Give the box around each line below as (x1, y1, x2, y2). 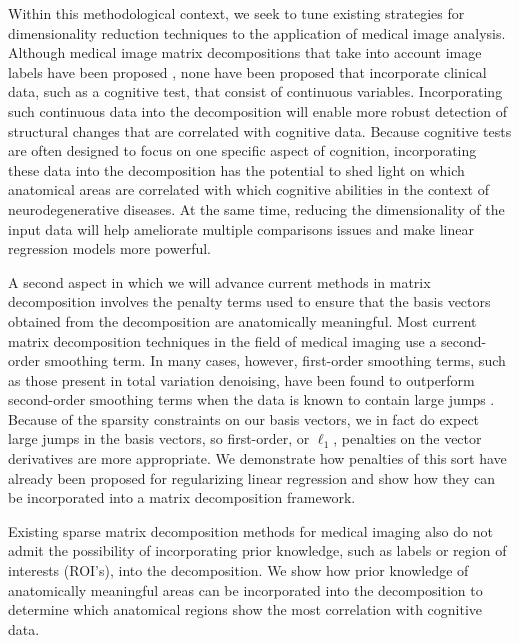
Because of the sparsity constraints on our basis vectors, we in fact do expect (8, 408, 480, 429)
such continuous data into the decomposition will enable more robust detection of (8, 100, 507, 121)
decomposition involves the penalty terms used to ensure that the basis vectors (8, 291, 491, 312)
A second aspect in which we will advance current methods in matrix (8, 271, 431, 292)
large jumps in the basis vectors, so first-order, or (8, 428, 310, 449)
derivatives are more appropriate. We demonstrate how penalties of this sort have (8, 448, 507, 469)
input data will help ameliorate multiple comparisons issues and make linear (8, 218, 475, 239)
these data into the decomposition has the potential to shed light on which (8, 159, 465, 180)
